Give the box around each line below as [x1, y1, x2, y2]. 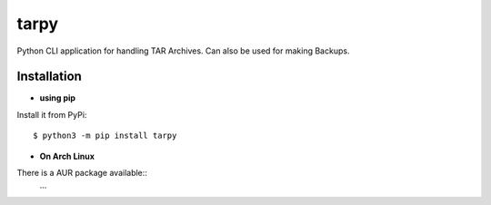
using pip [39, 93, 76, 103]
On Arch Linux [39, 151, 95, 161]
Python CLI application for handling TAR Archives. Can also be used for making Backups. [16, 45, 350, 56]
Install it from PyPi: [16, 109, 87, 120]
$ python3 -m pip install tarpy [33, 131, 177, 141]
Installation [16, 69, 82, 84]
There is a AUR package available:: [16, 168, 147, 179]
